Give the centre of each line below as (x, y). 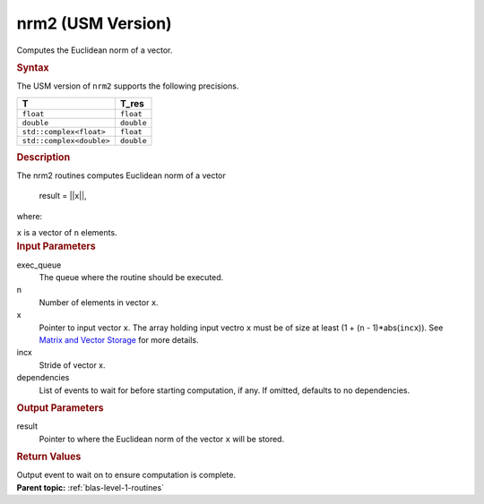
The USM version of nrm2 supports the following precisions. (128, 86)
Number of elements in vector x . (99, 302)
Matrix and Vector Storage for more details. (119, 340)
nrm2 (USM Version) (94, 23)
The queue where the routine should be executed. (131, 278)
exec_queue (39, 265)
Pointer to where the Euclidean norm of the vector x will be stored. (162, 439)
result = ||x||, (63, 196)
